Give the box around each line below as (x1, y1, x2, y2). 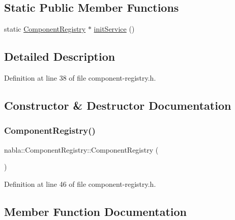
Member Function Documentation (4, 203, 187, 219)
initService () (94, 23, 135, 34)
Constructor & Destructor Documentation (4, 97, 231, 113)
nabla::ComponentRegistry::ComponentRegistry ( (4, 144, 159, 155)
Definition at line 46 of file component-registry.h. (4, 178, 156, 189)
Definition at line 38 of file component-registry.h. (4, 72, 156, 83)
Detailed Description (4, 48, 115, 64)
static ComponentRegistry (4, 23, 86, 34)
